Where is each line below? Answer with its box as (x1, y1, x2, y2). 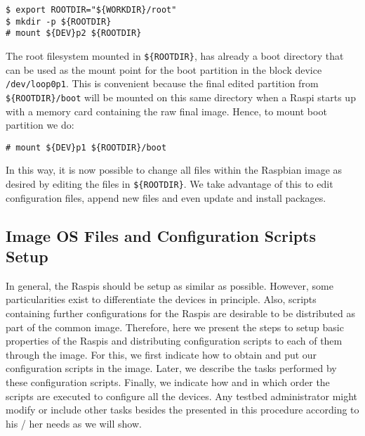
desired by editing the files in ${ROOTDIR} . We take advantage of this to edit (6, 176, 333, 191)
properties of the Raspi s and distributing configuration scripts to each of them (6, 333, 343, 348)
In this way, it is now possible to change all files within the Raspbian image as (6, 162, 343, 177)
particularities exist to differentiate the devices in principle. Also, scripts (6, 292, 317, 307)
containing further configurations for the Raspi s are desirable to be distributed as (6, 306, 355, 320)
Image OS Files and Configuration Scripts (6, 224, 316, 246)
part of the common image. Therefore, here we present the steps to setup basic (6, 319, 344, 334)
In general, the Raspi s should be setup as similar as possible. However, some (6, 278, 333, 293)
